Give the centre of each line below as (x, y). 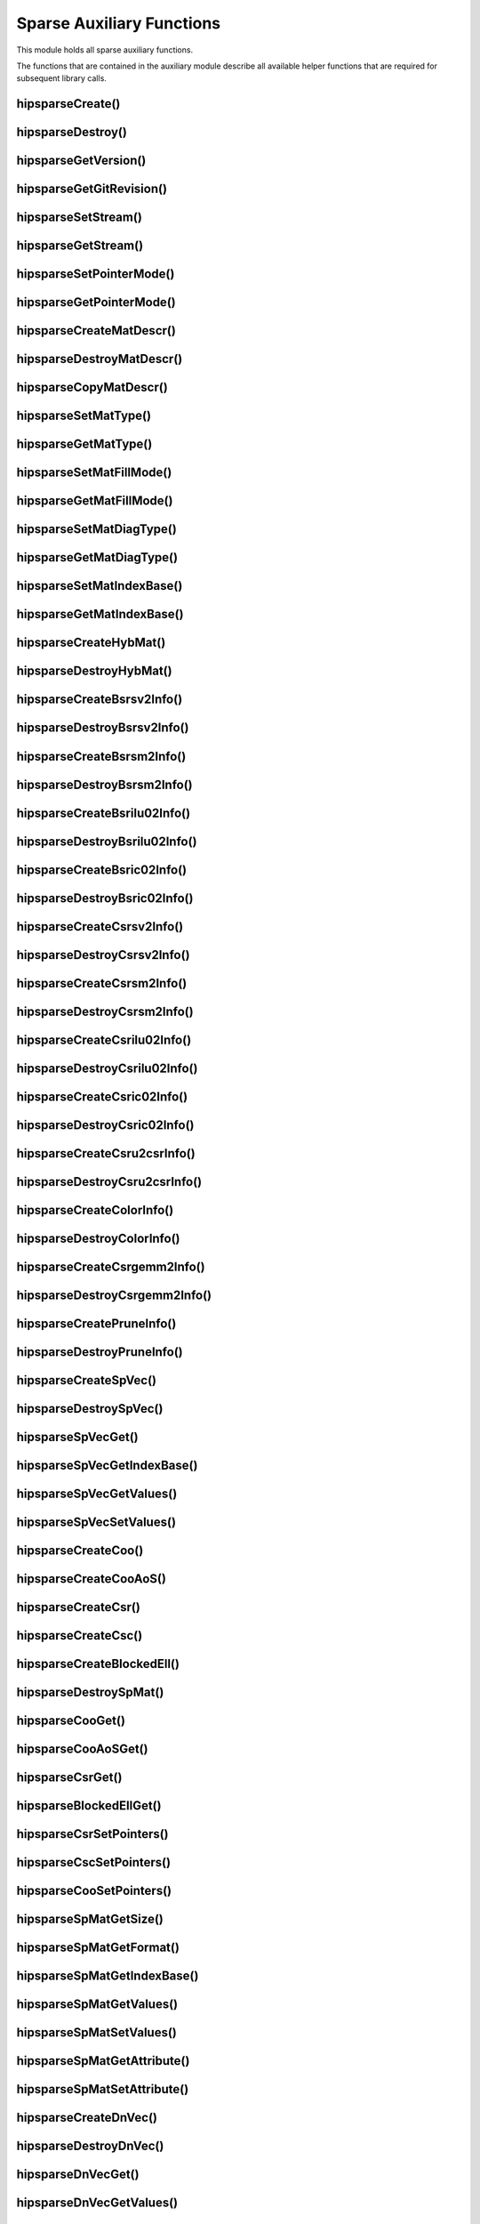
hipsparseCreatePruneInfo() (96, 1323)
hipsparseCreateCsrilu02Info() (104, 1039)
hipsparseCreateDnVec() (87, 2118)
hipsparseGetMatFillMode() (95, 501)
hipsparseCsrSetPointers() (92, 1834)
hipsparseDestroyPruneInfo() (100, 1352)
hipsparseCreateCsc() (80, 1636)
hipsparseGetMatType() (84, 444)
